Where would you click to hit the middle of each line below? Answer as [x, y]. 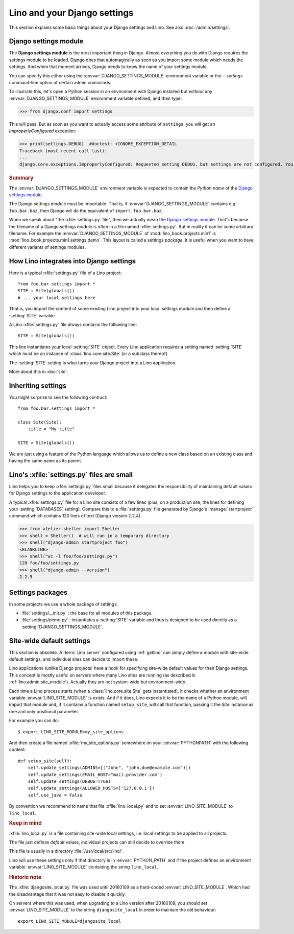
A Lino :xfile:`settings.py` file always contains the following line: [73, 324]
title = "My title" [51, 429]
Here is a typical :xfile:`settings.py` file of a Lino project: [65, 273]
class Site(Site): [40, 422]
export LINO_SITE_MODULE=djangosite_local [70, 921]
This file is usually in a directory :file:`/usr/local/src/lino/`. [66, 851]
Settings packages [38, 592]
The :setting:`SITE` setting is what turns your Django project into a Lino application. [93, 363]
